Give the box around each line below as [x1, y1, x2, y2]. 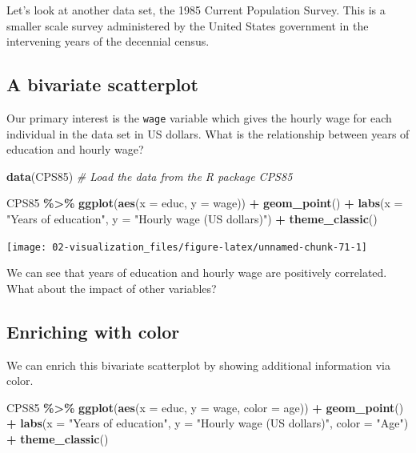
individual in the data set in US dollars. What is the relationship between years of [6, 125, 410, 142]
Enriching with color [6, 319, 180, 343]
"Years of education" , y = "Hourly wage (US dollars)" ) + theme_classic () [6, 210, 378, 227]
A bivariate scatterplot [6, 72, 198, 97]
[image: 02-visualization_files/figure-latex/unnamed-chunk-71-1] [6, 241, 368, 253]
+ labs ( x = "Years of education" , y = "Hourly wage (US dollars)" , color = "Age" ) [6, 415, 409, 431]
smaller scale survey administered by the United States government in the [6, 17, 369, 34]
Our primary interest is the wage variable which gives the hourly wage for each [6, 109, 392, 126]
